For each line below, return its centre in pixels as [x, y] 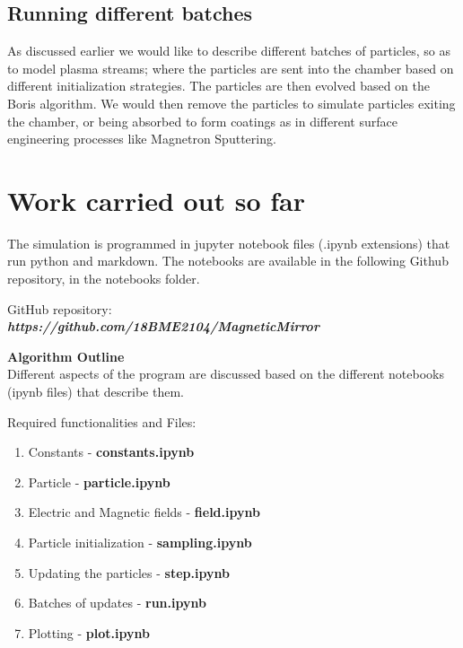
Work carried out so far [157, 200]
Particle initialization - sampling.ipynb [140, 543]
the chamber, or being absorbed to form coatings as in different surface [202, 121]
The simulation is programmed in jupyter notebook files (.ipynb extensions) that [229, 243]
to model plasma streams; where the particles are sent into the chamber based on [231, 68]
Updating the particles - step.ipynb [129, 572]
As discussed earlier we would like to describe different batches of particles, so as [229, 51]
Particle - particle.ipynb [99, 482]
